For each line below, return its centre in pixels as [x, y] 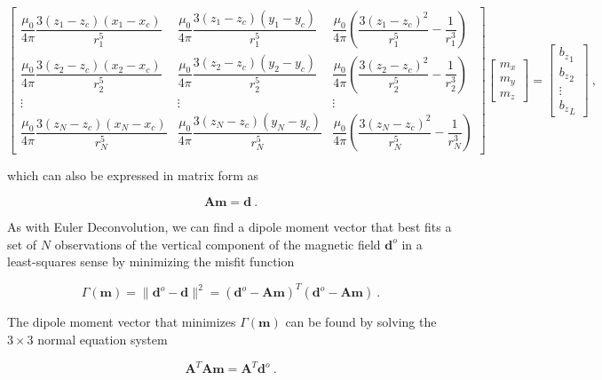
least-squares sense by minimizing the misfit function [151, 261]
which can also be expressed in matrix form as [133, 175]
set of [22, 244]
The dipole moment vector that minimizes [122, 322]
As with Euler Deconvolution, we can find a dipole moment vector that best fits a [230, 227]
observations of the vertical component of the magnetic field [218, 244]
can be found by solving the [361, 322]
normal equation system [103, 339]
